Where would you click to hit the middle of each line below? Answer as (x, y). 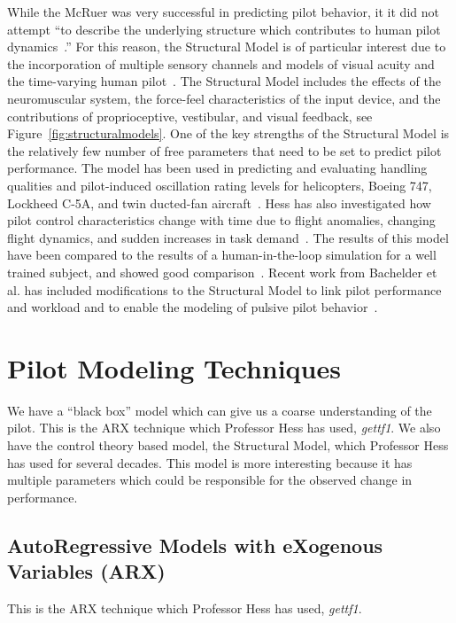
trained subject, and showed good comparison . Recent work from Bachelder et (222, 272)
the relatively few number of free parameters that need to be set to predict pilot (224, 150)
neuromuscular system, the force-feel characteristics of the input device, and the (224, 98)
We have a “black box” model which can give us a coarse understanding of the (220, 410)
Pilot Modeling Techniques (174, 367)
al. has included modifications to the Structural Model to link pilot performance (224, 289)
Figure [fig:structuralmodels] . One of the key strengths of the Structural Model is (228, 133)
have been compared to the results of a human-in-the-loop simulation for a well (222, 255)
